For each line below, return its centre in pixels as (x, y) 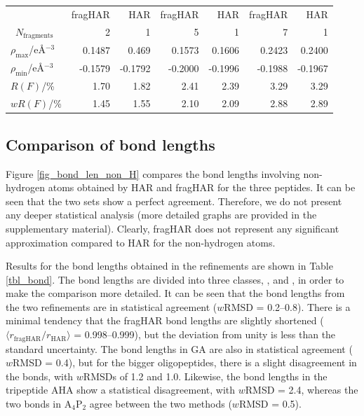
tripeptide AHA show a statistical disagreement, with (121, 390)
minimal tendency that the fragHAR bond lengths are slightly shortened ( (165, 320)
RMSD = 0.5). (270, 403)
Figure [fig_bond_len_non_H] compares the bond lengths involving (153, 173)
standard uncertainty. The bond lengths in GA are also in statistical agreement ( (179, 348)
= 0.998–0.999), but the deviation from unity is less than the (205, 334)
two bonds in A (39, 403)
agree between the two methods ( (161, 403)
